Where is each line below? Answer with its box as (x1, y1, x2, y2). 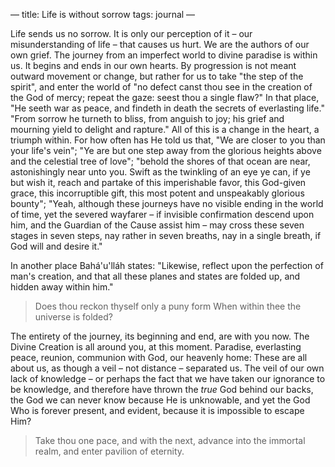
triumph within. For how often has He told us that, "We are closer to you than (10, 134, 326, 146)
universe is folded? (34, 311, 113, 323)
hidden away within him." (10, 281, 114, 293)
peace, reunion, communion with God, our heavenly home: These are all (10, 352, 308, 363)
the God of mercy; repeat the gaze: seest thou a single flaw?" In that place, (10, 92, 320, 103)
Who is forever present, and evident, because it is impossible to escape (10, 405, 305, 416)
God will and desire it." (10, 240, 103, 252)
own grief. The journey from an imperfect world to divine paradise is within (10, 49, 318, 61)
